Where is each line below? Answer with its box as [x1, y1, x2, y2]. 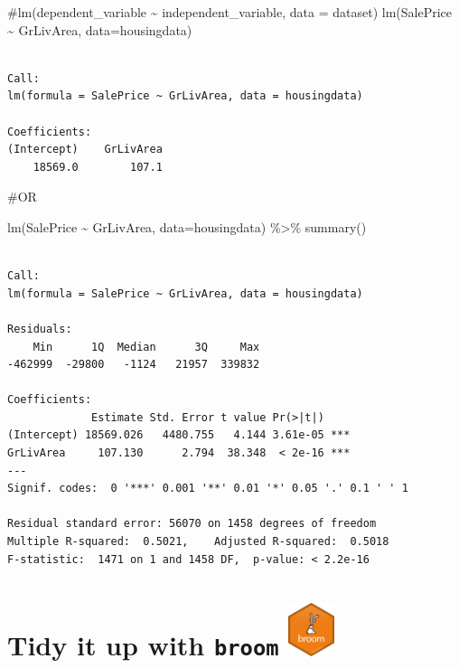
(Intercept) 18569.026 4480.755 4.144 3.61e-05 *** [7, 428, 351, 442]
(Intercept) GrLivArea [7, 143, 163, 156]
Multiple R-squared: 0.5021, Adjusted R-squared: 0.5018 [7, 535, 389, 549]
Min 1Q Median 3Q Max [33, 340, 260, 353]
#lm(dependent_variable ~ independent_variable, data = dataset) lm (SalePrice [7, 3, 453, 21]
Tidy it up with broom [7, 626, 279, 663]
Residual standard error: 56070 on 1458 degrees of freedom [7, 517, 377, 531]
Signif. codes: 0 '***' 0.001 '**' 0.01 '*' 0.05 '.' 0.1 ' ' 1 [7, 482, 408, 495]
